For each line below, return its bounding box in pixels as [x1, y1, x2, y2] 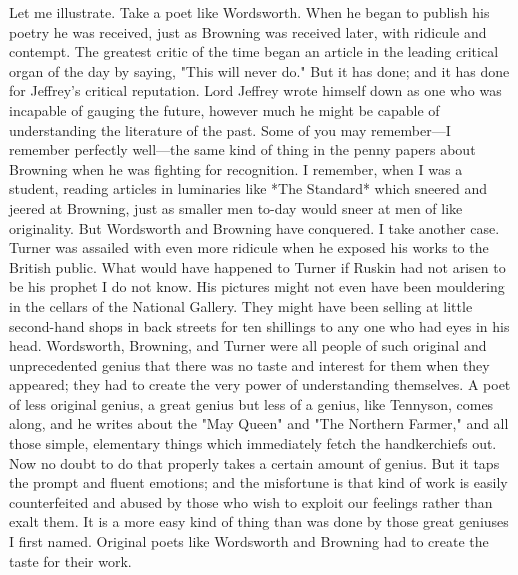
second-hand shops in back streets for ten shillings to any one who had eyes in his [9, 315, 510, 336]
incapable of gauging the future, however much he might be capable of [9, 99, 440, 120]
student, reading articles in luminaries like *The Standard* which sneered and [9, 178, 488, 199]
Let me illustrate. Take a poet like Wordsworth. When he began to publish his [9, 2, 490, 22]
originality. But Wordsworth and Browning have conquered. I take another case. [9, 217, 500, 238]
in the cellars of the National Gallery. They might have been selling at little [9, 295, 473, 316]
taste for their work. [9, 550, 132, 571]
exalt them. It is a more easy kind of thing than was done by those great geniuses [9, 511, 509, 532]
